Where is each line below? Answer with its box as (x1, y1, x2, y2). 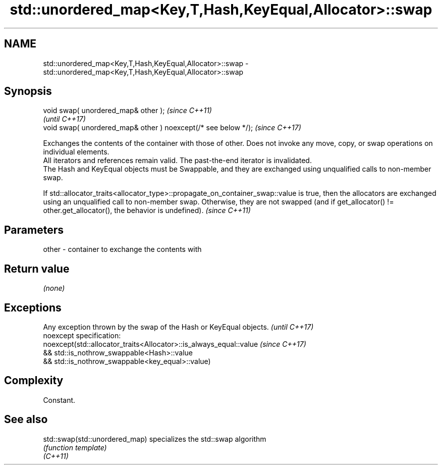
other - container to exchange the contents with (43, 245, 202, 254)
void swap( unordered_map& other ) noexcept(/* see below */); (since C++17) (43, 123, 301, 132)
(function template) (43, 443, 107, 452)
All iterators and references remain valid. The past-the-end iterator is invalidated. (43, 156, 312, 165)
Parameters (4, 223, 64, 236)
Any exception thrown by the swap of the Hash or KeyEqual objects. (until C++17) (43, 322, 314, 331)
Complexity (4, 374, 64, 387)
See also (4, 413, 48, 426)
